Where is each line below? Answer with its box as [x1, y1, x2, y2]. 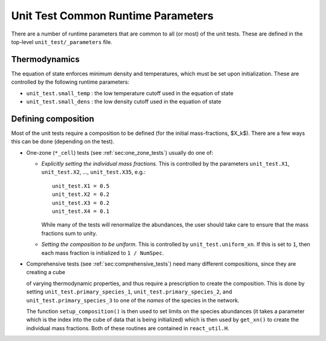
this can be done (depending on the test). [11, 138, 115, 145]
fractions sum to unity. [41, 230, 97, 237]
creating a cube [26, 269, 66, 276]
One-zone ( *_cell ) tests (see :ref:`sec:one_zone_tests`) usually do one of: [26, 149, 214, 156]
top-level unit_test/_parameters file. [11, 38, 113, 45]
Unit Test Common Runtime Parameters [11, 9, 214, 22]
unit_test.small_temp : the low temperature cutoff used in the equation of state [26, 89, 234, 96]
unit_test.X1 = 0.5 [52, 183, 110, 189]
